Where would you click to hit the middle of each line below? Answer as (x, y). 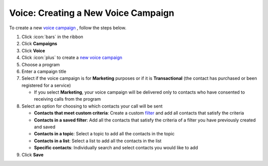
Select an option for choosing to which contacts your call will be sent (92, 106)
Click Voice (33, 51)
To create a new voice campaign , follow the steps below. (68, 28)
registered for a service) (46, 85)
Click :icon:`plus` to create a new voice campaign (72, 57)
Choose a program (41, 64)
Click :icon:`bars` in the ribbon (53, 37)
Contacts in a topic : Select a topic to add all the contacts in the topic (104, 134)
